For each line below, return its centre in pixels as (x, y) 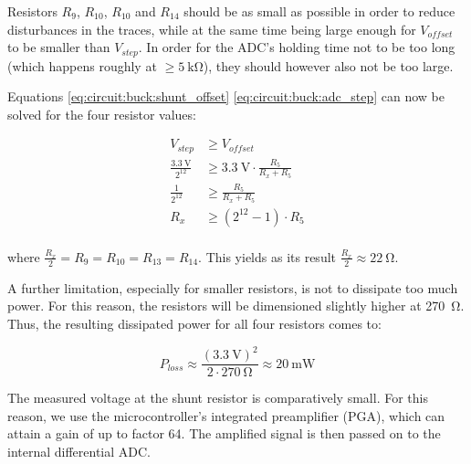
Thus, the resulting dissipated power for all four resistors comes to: (194, 323)
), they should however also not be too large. (328, 65)
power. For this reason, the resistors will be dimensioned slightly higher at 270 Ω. (236, 306)
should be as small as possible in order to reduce (319, 11)
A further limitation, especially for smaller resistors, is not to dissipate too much (233, 287)
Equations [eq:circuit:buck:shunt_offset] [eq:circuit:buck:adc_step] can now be (226, 96)
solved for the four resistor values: (102, 114)
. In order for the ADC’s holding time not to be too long (297, 47)
